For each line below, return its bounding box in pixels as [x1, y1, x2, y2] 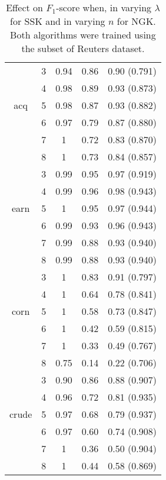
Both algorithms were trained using [10, 28, 156, 41]
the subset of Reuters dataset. [21, 41, 145, 55]
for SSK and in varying [10, 14, 105, 28]
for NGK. [117, 14, 156, 28]
